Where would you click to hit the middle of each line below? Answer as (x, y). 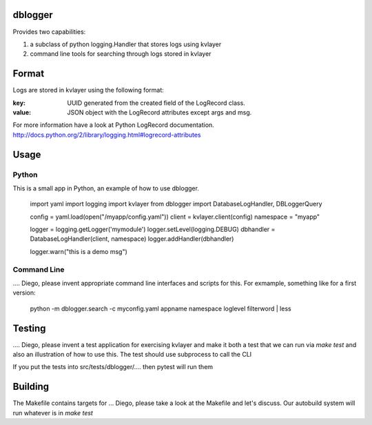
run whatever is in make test (53, 413)
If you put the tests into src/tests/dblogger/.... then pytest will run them (113, 367)
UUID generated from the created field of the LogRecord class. (156, 103)
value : (22, 112)
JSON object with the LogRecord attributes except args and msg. (159, 112)
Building (31, 387)
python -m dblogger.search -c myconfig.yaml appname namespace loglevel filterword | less (161, 308)
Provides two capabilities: (49, 32)
